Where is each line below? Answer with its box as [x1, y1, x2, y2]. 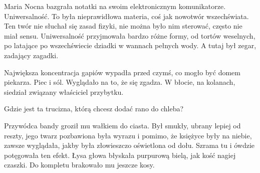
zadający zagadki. [4, 50, 59, 60]
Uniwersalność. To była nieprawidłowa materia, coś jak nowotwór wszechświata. [4, 11, 249, 21]
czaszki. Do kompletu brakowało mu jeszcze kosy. [4, 159, 155, 170]
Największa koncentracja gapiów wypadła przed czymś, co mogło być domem [4, 67, 240, 77]
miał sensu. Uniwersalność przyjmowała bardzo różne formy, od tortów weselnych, [4, 30, 255, 41]
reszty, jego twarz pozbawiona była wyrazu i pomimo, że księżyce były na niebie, [4, 130, 252, 140]
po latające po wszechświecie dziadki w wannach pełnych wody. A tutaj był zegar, [4, 40, 256, 51]
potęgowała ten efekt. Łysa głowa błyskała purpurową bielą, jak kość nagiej [4, 149, 236, 160]
